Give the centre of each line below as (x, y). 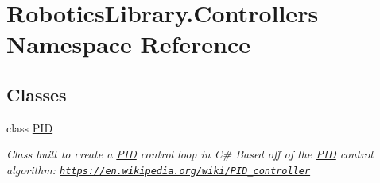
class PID (30, 127)
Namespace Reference (128, 44)
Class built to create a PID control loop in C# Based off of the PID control (190, 154)
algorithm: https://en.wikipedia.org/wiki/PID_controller (159, 169)
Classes (37, 94)
